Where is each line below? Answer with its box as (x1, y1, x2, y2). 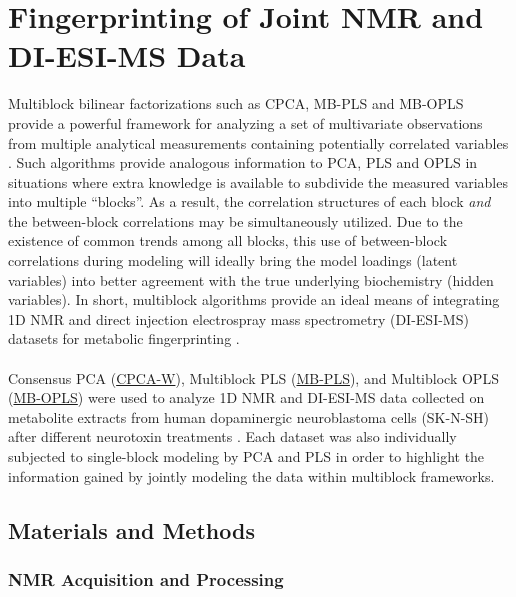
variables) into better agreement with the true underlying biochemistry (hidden (8, 269, 494, 290)
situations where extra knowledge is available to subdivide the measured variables (8, 171, 508, 192)
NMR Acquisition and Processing (8, 566, 284, 591)
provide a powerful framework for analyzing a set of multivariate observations (8, 112, 483, 133)
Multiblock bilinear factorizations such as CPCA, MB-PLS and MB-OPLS (8, 93, 464, 114)
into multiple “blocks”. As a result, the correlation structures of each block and (8, 191, 491, 212)
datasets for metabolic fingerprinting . (8, 328, 240, 349)
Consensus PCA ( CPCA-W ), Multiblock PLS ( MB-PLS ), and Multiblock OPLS (8, 367, 499, 388)
